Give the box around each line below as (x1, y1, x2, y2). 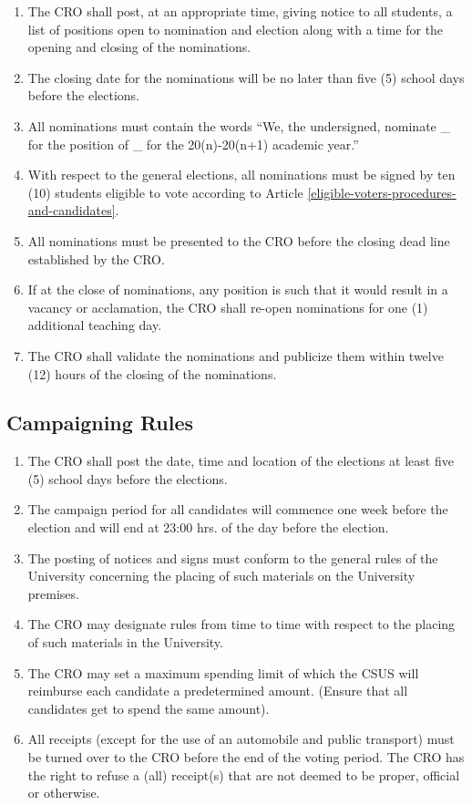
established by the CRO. (27, 249, 165, 268)
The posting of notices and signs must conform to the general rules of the (27, 548, 438, 567)
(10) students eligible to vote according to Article (27, 182, 303, 201)
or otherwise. (27, 783, 100, 802)
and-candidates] (27, 201, 116, 220)
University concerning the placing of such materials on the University (27, 566, 416, 585)
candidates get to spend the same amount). (27, 698, 270, 717)
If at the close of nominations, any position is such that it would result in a (27, 280, 448, 299)
